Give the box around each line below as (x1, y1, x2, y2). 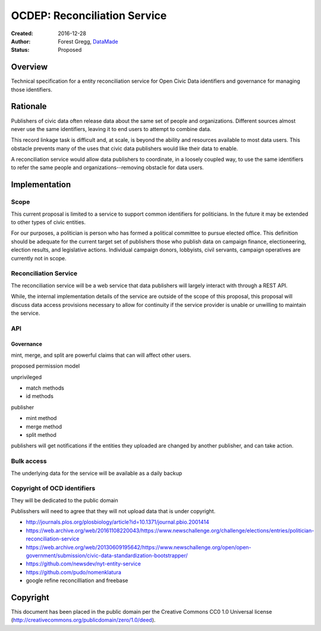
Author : (11, 38, 31, 45)
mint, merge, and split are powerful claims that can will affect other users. (11, 352, 191, 359)
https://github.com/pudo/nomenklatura (26, 568, 122, 576)
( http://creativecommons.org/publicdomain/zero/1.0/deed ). (11, 617, 156, 624)
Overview (11, 62, 48, 72)
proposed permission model (11, 362, 80, 369)
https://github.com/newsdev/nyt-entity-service (26, 560, 141, 567)
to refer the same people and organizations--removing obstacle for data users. (11, 164, 204, 171)
